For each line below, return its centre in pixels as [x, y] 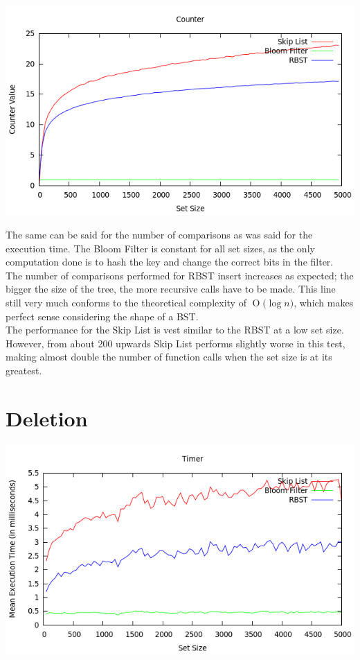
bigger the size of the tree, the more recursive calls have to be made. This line [171, 289]
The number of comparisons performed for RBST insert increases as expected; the [180, 275]
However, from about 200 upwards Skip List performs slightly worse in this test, [175, 343]
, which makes [324, 302]
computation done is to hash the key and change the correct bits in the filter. [170, 262]
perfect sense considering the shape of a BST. [102, 316]
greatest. [24, 370]
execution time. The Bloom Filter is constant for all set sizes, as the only [160, 248]
